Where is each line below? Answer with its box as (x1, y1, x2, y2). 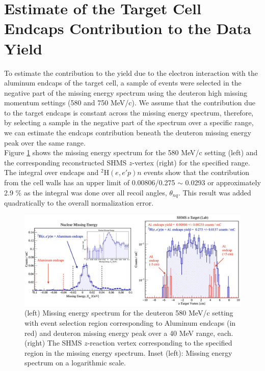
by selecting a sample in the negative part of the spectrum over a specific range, (4, 117, 254, 128)
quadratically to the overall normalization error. (4, 197, 154, 208)
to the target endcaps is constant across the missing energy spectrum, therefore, (4, 107, 254, 118)
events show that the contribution (144, 167, 250, 178)
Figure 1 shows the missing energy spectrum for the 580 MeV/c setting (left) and (4, 147, 258, 158)
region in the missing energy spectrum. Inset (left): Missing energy (24, 347, 232, 358)
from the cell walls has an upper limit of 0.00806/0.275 (4, 177, 175, 188)
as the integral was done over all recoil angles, (23, 187, 167, 197)
